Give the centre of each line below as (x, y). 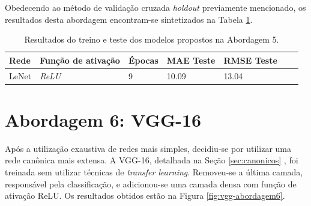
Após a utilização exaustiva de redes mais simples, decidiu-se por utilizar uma (148, 148)
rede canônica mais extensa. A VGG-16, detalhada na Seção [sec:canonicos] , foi (152, 160)
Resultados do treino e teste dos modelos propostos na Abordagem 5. (152, 39)
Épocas (143, 60)
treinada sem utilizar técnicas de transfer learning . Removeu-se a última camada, (154, 172)
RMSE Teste (250, 60)
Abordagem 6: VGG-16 (103, 119)
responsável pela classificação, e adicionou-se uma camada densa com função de (151, 183)
